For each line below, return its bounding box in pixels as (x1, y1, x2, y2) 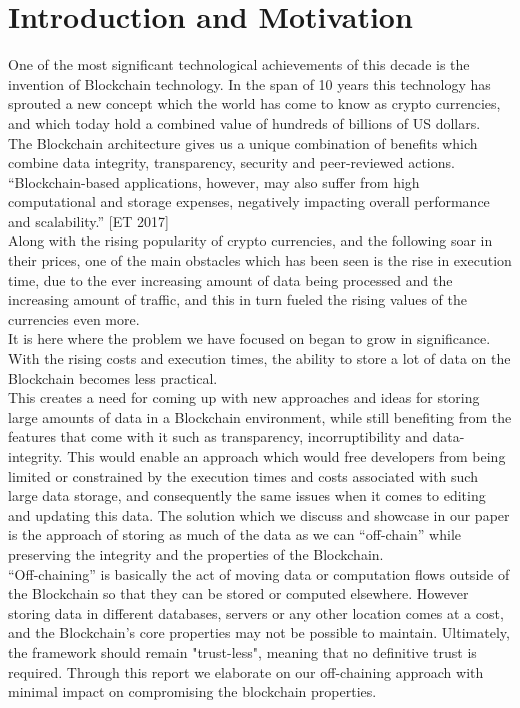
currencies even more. (8, 308, 140, 329)
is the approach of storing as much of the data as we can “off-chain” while (8, 524, 461, 545)
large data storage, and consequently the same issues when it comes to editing (8, 485, 486, 506)
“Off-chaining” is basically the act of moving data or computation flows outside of (8, 563, 510, 584)
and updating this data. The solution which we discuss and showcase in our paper (8, 504, 510, 525)
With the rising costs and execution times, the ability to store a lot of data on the (8, 348, 511, 369)
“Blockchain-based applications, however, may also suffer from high (8, 171, 420, 192)
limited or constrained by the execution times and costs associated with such (8, 465, 478, 486)
